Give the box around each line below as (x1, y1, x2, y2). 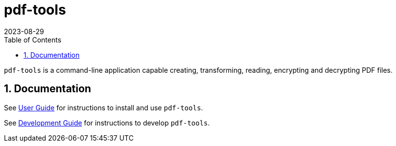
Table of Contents (4, 35, 62, 44)
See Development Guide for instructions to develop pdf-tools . (4, 118, 210, 127)
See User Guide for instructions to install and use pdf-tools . (4, 103, 203, 112)
